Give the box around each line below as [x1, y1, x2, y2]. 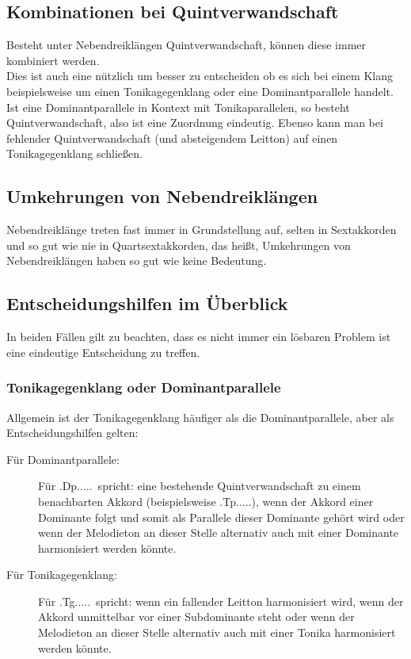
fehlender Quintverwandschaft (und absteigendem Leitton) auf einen [6, 129, 338, 146]
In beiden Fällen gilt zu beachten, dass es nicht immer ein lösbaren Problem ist [6, 328, 391, 345]
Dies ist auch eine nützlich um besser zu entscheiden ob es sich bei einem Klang [6, 67, 393, 84]
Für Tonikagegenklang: [6, 566, 117, 583]
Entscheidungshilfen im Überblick [6, 291, 288, 316]
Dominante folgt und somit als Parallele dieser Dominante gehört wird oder [38, 508, 405, 525]
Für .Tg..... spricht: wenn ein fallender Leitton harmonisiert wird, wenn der [38, 592, 404, 609]
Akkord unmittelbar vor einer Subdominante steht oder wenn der [38, 608, 355, 625]
